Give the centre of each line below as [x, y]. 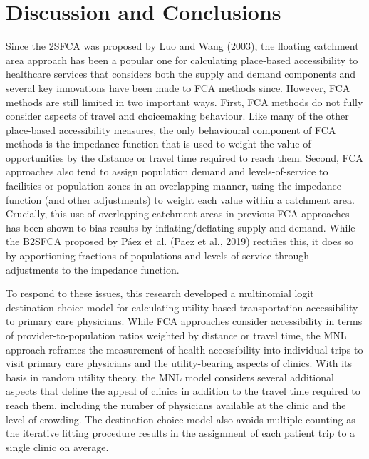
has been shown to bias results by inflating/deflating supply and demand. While [181, 227]
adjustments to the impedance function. [93, 269]
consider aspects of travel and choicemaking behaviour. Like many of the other [177, 116]
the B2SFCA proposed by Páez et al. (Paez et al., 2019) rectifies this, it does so [180, 241]
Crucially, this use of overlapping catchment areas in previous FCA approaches [178, 213]
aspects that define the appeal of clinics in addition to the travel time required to [183, 391]
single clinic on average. [57, 447]
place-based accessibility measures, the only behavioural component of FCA [171, 129]
